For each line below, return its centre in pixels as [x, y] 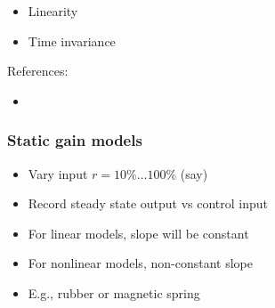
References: [38, 71]
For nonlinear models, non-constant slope [140, 263]
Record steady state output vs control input [148, 203]
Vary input [58, 173]
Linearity [53, 11]
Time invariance [72, 41]
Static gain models [75, 140]
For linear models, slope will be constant [138, 233]
